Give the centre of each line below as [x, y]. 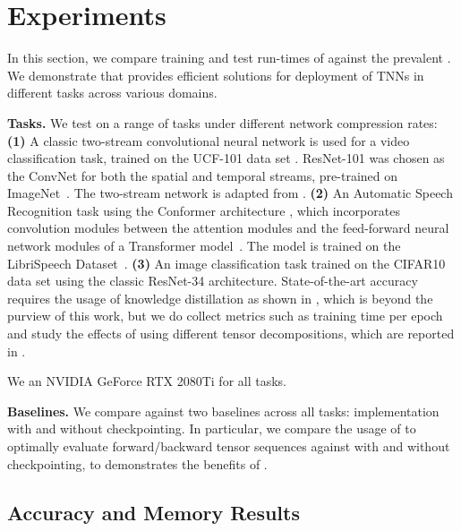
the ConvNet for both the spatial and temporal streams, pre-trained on [203, 175]
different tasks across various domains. [112, 93]
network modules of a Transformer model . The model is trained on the [204, 246]
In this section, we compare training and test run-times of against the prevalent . [229, 58]
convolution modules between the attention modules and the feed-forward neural [228, 228]
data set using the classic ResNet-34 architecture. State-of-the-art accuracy [213, 281]
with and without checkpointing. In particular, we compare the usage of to [212, 428]
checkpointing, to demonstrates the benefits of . [137, 463]
